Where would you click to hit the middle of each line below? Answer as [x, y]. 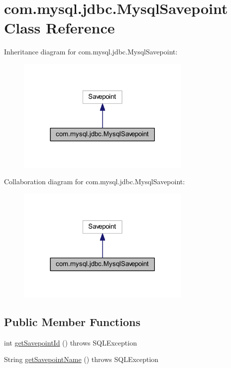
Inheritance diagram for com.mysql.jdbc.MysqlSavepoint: [91, 52]
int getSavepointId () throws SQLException [70, 342]
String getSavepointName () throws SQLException [81, 359]
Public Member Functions [72, 321]
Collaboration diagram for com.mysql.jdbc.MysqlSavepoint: [95, 182]
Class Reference [59, 28]
